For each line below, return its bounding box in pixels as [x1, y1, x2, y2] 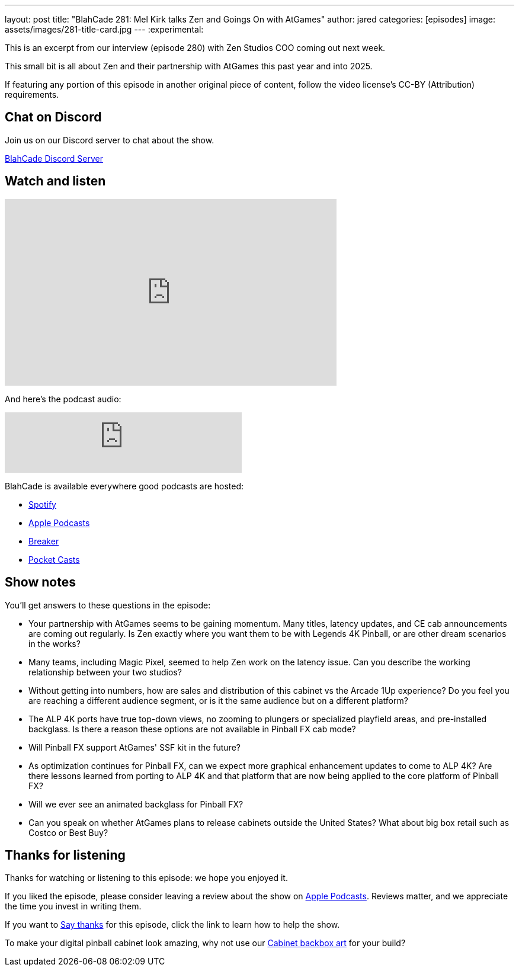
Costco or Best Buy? [28, 827, 108, 838]
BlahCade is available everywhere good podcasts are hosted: [5, 480, 244, 491]
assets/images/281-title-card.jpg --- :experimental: [5, 24, 204, 34]
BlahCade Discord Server [5, 153, 103, 164]
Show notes [5, 575, 76, 590]
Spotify [28, 499, 56, 509]
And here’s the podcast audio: [5, 393, 121, 404]
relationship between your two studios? [28, 666, 182, 677]
